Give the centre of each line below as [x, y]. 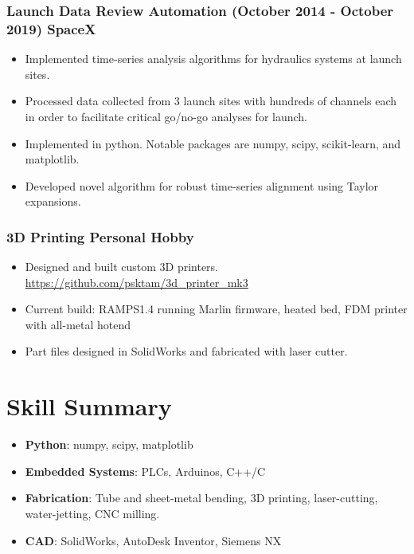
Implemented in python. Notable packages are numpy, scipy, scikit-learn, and [213, 143]
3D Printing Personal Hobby [100, 236]
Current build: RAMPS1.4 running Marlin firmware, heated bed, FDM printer [216, 309]
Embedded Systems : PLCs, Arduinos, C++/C [145, 471]
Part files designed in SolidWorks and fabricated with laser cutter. [186, 351]
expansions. [53, 201]
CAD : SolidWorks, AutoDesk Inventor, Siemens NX [153, 540]
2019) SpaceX [51, 28]
